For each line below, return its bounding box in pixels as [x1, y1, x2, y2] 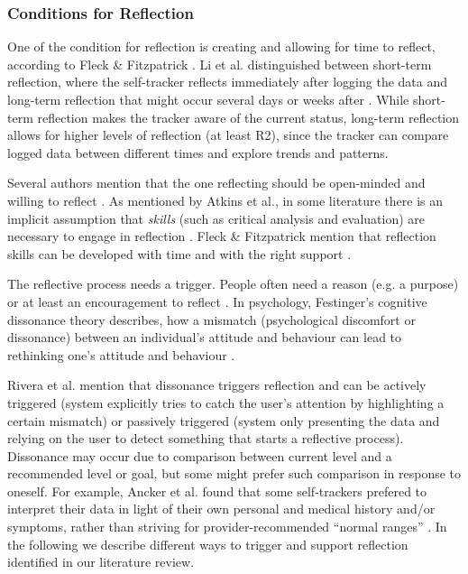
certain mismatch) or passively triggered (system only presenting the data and [7, 411, 440, 430]
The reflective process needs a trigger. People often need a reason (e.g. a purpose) [7, 274, 459, 293]
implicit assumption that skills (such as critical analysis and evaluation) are [7, 208, 426, 227]
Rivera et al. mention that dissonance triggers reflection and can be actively [7, 375, 427, 394]
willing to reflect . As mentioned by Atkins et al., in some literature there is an [7, 190, 444, 209]
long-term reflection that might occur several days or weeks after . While [7, 90, 409, 108]
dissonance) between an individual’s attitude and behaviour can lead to [7, 328, 402, 347]
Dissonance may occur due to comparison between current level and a [7, 446, 392, 465]
